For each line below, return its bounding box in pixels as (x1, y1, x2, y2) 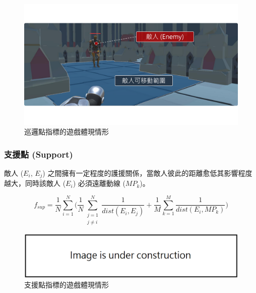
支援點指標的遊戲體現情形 (24, 279, 109, 290)
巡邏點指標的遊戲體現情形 (24, 126, 109, 137)
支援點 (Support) (4, 148, 73, 160)
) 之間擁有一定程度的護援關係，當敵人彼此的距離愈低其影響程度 (42, 167, 252, 178)
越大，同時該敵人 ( (4, 178, 66, 188)
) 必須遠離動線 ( (73, 178, 125, 188)
